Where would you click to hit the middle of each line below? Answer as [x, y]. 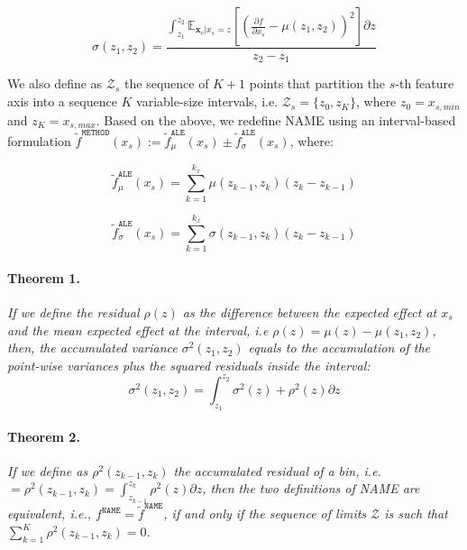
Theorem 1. [44, 277]
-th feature [425, 83]
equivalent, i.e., [50, 513]
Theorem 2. [44, 436]
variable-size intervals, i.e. [207, 101]
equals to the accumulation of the [339, 348]
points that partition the [317, 83]
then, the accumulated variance [92, 348]
